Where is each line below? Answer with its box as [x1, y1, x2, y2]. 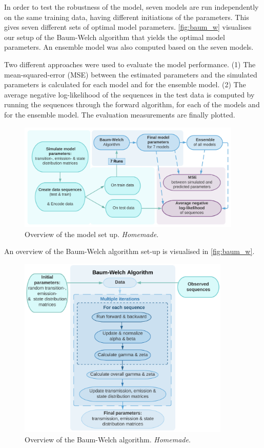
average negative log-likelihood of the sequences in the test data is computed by [4, 89, 255, 100]
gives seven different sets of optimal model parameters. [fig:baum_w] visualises [4, 22, 252, 32]
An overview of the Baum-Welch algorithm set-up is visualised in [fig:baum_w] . [4, 246, 255, 257]
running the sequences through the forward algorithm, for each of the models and [4, 99, 260, 110]
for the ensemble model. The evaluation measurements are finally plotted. [4, 109, 235, 120]
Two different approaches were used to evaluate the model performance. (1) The [4, 59, 256, 69]
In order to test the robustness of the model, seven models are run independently [4, 2, 259, 12]
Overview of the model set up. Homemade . [25, 228, 159, 239]
